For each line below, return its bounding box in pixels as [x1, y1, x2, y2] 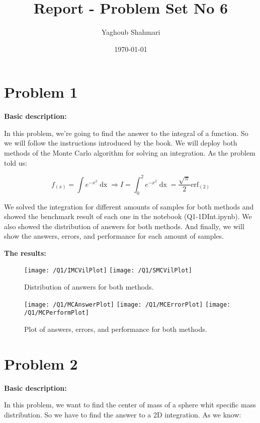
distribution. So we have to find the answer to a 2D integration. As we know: [4, 409, 241, 419]
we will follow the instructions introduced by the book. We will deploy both [4, 137, 237, 148]
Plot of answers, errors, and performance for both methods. [24, 324, 207, 334]
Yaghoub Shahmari [101, 27, 160, 37]
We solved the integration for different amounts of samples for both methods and [4, 201, 254, 211]
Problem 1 [4, 82, 78, 102]
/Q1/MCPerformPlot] [24, 309, 89, 317]
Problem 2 [4, 353, 78, 374]
